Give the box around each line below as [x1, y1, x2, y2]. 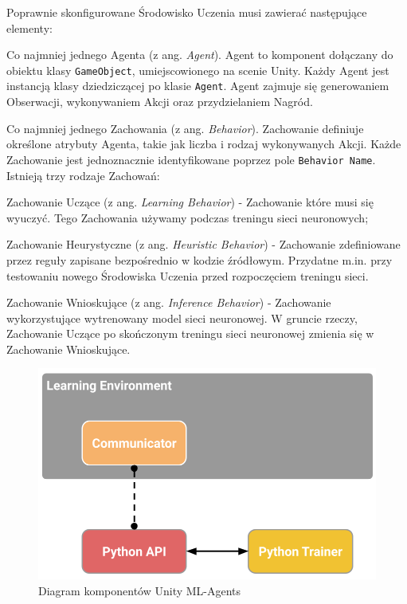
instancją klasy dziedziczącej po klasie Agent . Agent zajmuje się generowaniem [6, 77, 389, 94]
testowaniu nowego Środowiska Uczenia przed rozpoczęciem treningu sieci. [6, 267, 369, 284]
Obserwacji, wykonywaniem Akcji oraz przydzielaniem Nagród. [6, 93, 313, 110]
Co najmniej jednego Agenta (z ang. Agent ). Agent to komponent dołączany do [6, 46, 393, 63]
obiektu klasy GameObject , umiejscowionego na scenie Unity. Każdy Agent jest [6, 61, 389, 78]
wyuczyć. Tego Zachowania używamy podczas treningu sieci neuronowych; [6, 209, 369, 226]
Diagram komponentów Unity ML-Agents [38, 582, 241, 598]
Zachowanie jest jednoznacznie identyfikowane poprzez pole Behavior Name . [6, 151, 376, 167]
